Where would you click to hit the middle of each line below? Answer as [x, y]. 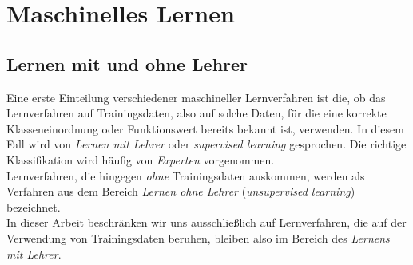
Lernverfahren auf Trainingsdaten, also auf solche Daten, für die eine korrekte [197, 113]
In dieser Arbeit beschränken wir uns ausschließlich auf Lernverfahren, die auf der [206, 222]
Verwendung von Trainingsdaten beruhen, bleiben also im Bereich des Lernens [198, 237]
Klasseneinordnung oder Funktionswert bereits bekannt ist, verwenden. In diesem [205, 128]
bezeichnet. [34, 206]
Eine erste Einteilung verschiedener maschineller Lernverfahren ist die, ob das [196, 97]
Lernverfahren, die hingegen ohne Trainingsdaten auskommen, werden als [186, 175]
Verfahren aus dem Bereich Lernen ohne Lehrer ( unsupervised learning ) [181, 191]
